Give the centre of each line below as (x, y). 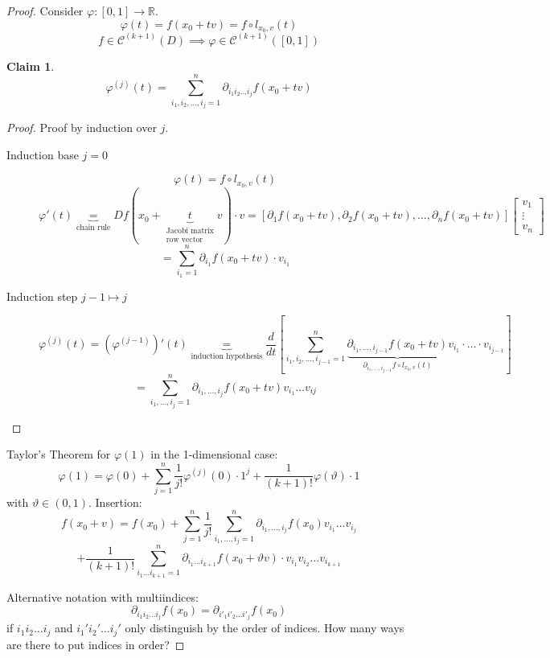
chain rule (93, 228)
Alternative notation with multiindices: (103, 596)
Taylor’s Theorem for (59, 454)
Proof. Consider (45, 10)
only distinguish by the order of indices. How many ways (265, 628)
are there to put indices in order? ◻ (96, 644)
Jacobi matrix (190, 231)
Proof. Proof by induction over (82, 127)
